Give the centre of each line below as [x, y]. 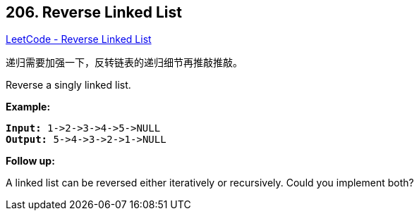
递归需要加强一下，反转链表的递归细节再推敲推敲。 [124, 63]
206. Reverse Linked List [94, 12]
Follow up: [30, 161]
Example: [28, 107]
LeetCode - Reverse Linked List [79, 39]
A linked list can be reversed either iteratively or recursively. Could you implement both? [210, 183]
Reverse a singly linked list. [68, 85]
